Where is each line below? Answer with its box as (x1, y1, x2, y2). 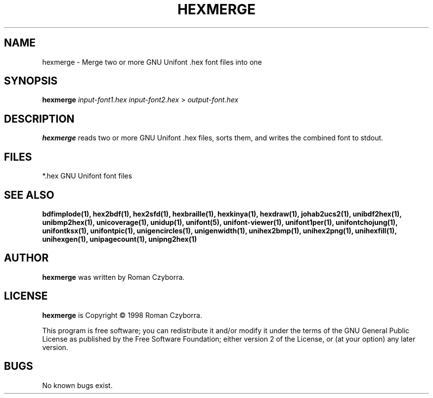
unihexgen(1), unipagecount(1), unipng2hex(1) (42, 234, 197, 243)
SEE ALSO (4, 188, 54, 201)
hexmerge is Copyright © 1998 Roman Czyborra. (42, 310, 203, 319)
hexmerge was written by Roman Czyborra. (42, 272, 185, 281)
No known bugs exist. (42, 381, 113, 390)
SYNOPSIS (4, 75, 58, 88)
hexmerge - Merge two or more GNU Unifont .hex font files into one (42, 57, 262, 66)
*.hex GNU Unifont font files (42, 172, 132, 180)
